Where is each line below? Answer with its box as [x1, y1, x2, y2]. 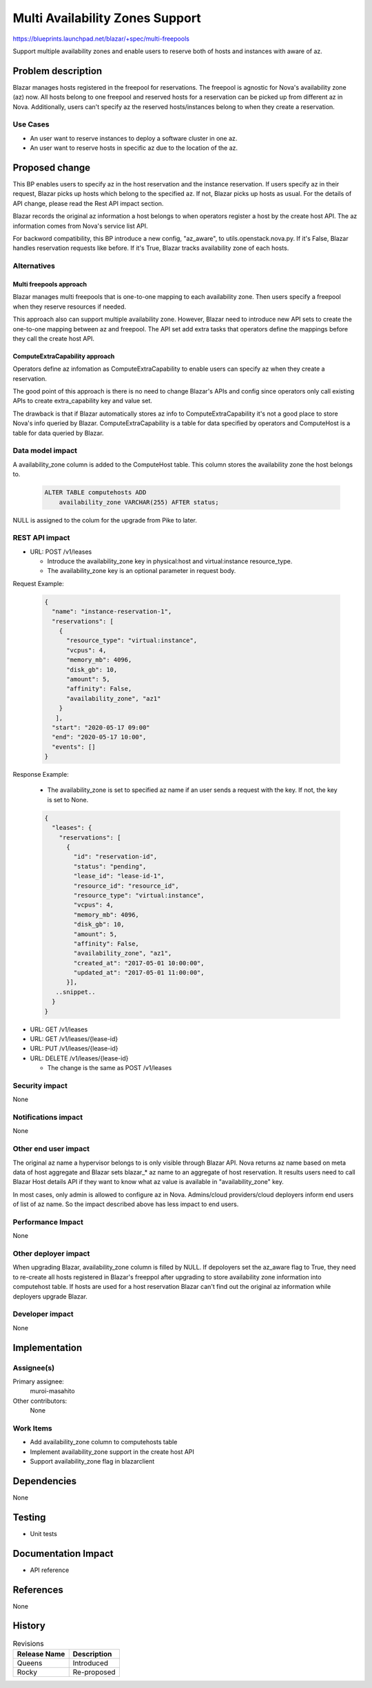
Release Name [17, 1649, 65, 1658]
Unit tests [30, 1529, 58, 1537]
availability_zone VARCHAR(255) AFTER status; [59, 498, 220, 506]
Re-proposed [72, 1667, 116, 1677]
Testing [12, 1511, 46, 1523]
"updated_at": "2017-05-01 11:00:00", [73, 969, 205, 977]
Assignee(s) [12, 1363, 55, 1372]
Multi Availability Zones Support [12, 10, 201, 26]
